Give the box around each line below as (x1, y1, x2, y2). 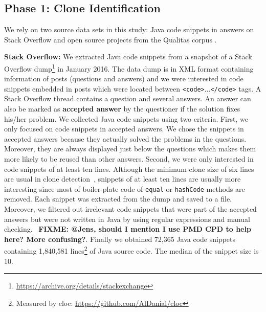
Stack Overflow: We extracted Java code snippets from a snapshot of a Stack (4, 51, 252, 62)
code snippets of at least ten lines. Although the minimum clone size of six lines (4, 163, 254, 174)
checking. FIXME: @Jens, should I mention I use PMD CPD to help (4, 224, 251, 234)
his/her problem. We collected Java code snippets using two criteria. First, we (4, 113, 248, 124)
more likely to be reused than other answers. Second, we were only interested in (4, 153, 254, 164)
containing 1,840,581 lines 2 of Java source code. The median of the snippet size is (4, 244, 259, 256)
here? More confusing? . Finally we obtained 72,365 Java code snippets (4, 233, 236, 244)
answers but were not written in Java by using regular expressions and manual (4, 213, 250, 224)
